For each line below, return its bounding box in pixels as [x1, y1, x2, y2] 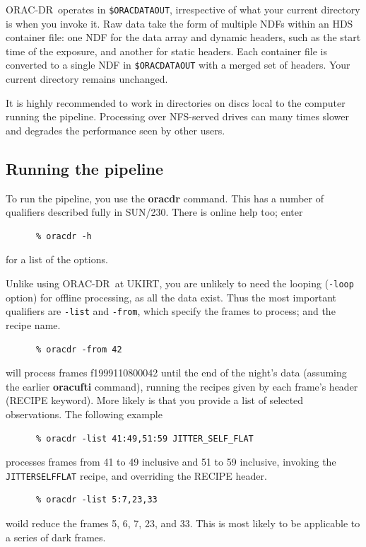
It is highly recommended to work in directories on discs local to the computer [6, 95, 346, 110]
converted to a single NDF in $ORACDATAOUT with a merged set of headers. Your [6, 57, 350, 72]
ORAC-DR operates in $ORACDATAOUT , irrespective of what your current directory [6, 2, 360, 16]
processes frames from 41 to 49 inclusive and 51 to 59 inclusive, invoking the [6, 454, 336, 469]
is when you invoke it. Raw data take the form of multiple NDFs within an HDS [6, 16, 353, 30]
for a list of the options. [6, 252, 108, 267]
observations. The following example [6, 406, 163, 421]
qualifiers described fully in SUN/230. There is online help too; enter [6, 205, 303, 219]
